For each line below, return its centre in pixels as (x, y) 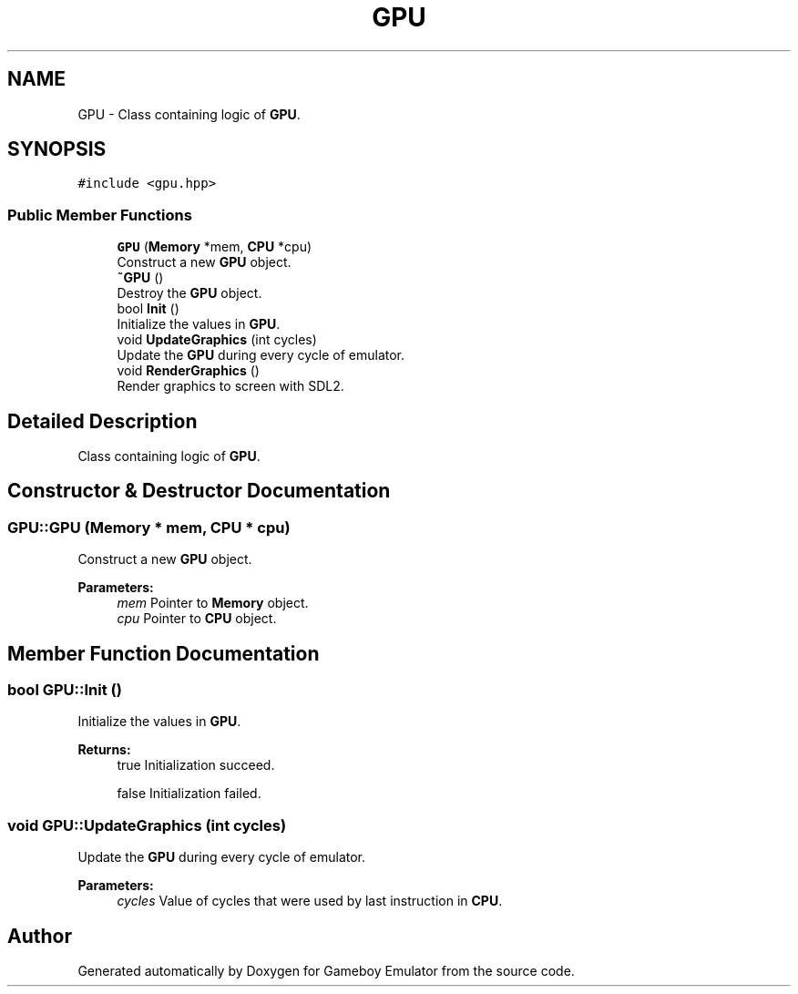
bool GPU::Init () (65, 690)
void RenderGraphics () (188, 371)
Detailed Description (102, 421)
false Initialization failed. (189, 794)
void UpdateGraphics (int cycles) (217, 340)
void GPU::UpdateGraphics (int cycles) (147, 825)
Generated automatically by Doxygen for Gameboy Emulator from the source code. (326, 971)
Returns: (104, 750)
